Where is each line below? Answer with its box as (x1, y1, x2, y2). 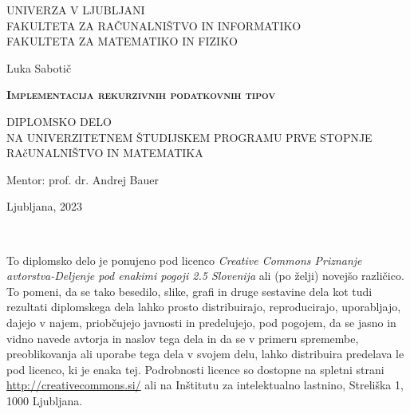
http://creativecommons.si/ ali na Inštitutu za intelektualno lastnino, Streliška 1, (6, 377, 404, 393)
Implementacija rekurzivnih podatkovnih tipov (6, 86, 276, 103)
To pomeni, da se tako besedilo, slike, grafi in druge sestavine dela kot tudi (6, 282, 373, 299)
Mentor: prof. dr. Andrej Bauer (6, 171, 159, 187)
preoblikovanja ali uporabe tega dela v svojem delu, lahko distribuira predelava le (6, 345, 404, 362)
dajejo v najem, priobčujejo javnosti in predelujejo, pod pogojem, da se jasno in (6, 313, 396, 330)
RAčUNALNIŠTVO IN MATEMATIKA (6, 144, 203, 161)
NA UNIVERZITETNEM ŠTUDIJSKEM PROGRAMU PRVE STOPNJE (6, 128, 373, 145)
